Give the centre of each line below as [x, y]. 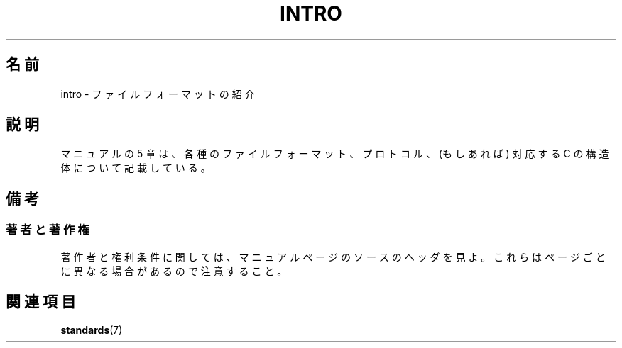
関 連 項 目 [41, 302]
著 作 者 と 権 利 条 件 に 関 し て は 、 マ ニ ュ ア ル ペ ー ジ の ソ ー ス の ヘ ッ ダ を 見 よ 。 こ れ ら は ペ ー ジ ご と [333, 257]
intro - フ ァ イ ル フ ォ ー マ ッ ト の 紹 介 [158, 94]
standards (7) [92, 330]
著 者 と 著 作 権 [48, 230]
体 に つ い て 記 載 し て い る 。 [136, 168]
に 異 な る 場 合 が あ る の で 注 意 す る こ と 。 [174, 271]
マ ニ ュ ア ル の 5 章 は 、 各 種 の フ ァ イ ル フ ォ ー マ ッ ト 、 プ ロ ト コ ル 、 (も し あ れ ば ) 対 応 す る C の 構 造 [335, 154]
